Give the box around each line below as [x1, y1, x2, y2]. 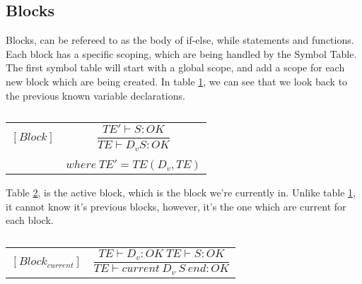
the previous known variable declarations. [6, 88, 185, 102]
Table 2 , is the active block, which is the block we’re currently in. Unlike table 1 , [6, 184, 356, 199]
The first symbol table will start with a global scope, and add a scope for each [6, 60, 345, 75]
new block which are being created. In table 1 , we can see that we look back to [6, 73, 348, 88]
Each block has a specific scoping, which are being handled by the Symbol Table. [6, 46, 357, 61]
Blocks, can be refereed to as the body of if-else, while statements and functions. [6, 32, 354, 47]
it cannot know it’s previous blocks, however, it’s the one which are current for [6, 199, 346, 213]
